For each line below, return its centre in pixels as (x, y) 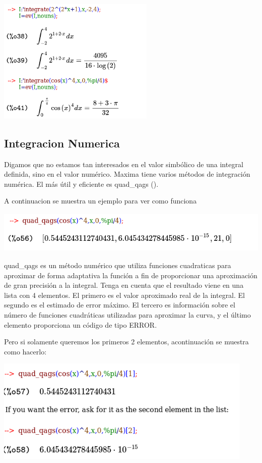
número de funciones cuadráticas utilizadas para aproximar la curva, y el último (127, 315)
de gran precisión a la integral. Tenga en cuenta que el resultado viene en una (124, 285)
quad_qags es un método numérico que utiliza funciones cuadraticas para (118, 265)
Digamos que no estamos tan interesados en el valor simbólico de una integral (124, 164)
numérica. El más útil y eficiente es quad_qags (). (81, 184)
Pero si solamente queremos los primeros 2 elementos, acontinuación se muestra (126, 342)
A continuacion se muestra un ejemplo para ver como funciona (101, 201)
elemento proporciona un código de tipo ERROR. (81, 324)
